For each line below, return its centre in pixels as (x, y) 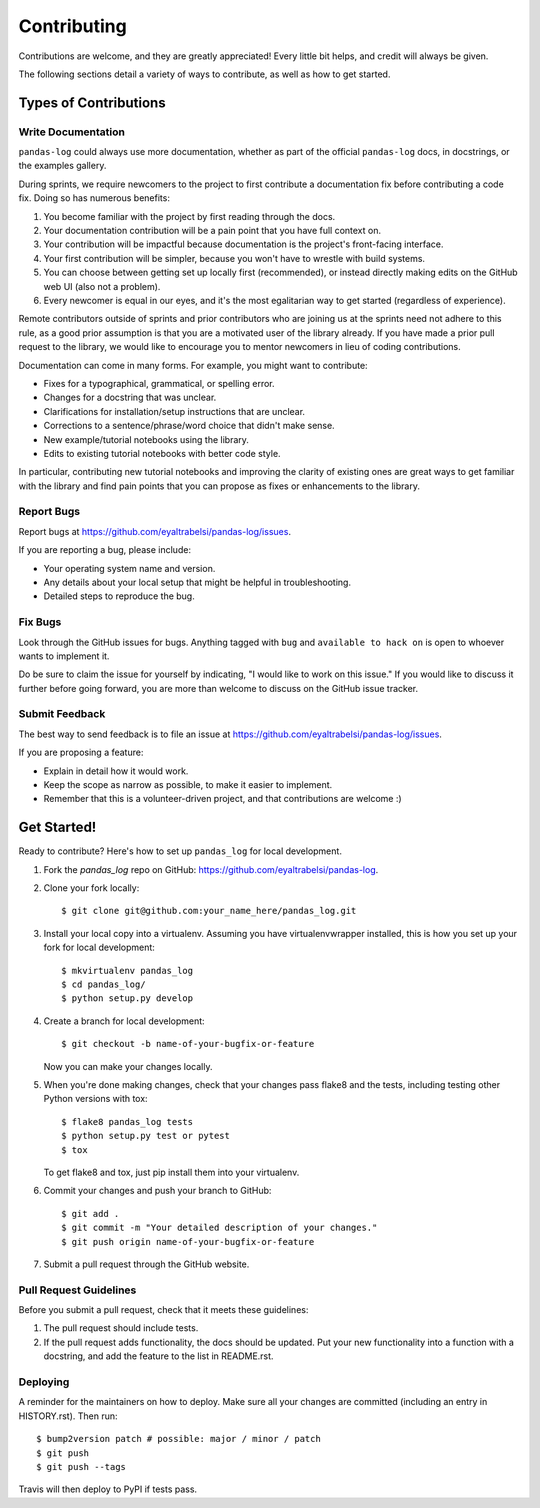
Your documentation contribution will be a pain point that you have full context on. (212, 231)
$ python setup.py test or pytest (145, 1136)
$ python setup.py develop (127, 998)
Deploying (44, 1382)
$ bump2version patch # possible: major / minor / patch (179, 1439)
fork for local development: (99, 947)
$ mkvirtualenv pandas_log (127, 970)
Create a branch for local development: (124, 1021)
